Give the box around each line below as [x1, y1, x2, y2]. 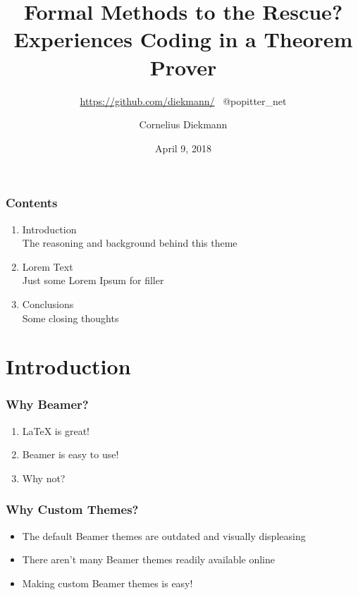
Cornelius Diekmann [139, 117, 228, 132]
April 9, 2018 [155, 140, 211, 155]
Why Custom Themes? [6, 501, 139, 518]
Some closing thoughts [22, 310, 119, 325]
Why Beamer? [6, 395, 89, 413]
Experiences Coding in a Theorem [13, 25, 353, 54]
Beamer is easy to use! [22, 447, 119, 462]
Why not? [22, 470, 66, 485]
